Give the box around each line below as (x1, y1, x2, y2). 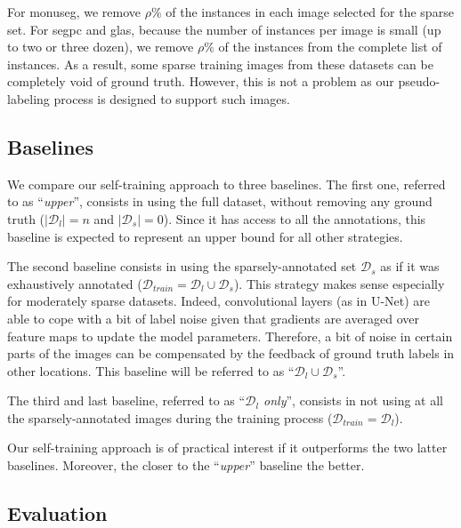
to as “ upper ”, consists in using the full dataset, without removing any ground (7, 192, 433, 211)
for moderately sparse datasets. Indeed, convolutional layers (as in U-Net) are (7, 292, 431, 310)
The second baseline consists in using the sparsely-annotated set (7, 257, 357, 276)
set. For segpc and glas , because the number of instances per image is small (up (7, 20, 441, 38)
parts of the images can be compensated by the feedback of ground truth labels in (7, 344, 455, 363)
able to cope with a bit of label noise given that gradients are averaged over (7, 308, 420, 327)
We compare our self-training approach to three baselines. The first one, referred (7, 174, 446, 193)
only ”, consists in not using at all (263, 391, 443, 410)
